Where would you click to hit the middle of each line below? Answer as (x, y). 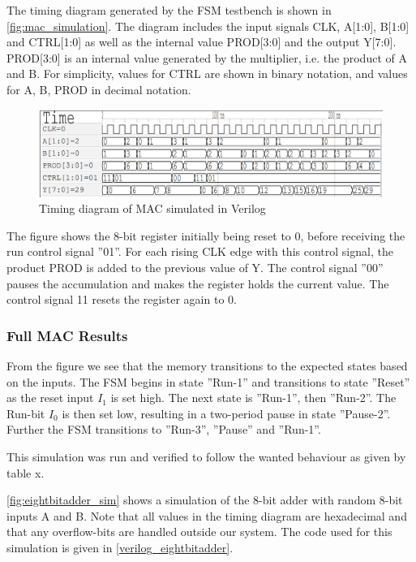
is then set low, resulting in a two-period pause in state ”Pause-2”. (226, 413)
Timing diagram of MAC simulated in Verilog (152, 208)
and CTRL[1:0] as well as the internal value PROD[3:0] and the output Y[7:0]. (202, 42)
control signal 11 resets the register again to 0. (122, 299)
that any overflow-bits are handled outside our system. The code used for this (199, 532)
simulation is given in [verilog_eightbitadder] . (120, 547)
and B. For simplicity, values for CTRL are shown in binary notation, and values (207, 73)
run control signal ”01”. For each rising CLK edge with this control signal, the (200, 251)
